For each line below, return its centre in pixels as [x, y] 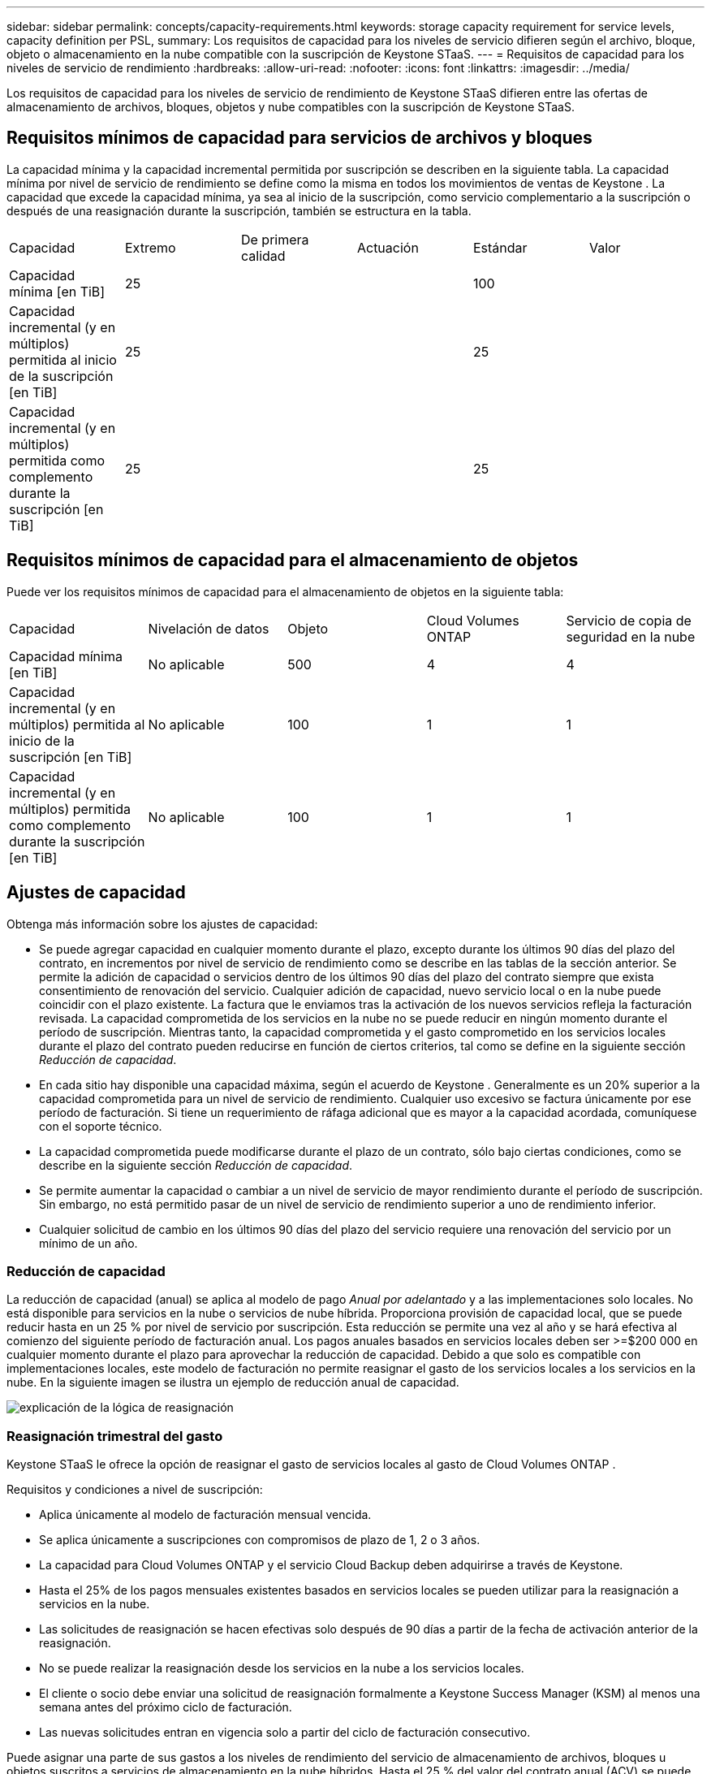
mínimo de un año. [88, 1243]
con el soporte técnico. [101, 1126]
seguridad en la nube [631, 636]
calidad [263, 255]
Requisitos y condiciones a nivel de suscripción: [135, 1490]
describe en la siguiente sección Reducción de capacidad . [196, 1165]
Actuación [388, 247]
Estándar [500, 247]
